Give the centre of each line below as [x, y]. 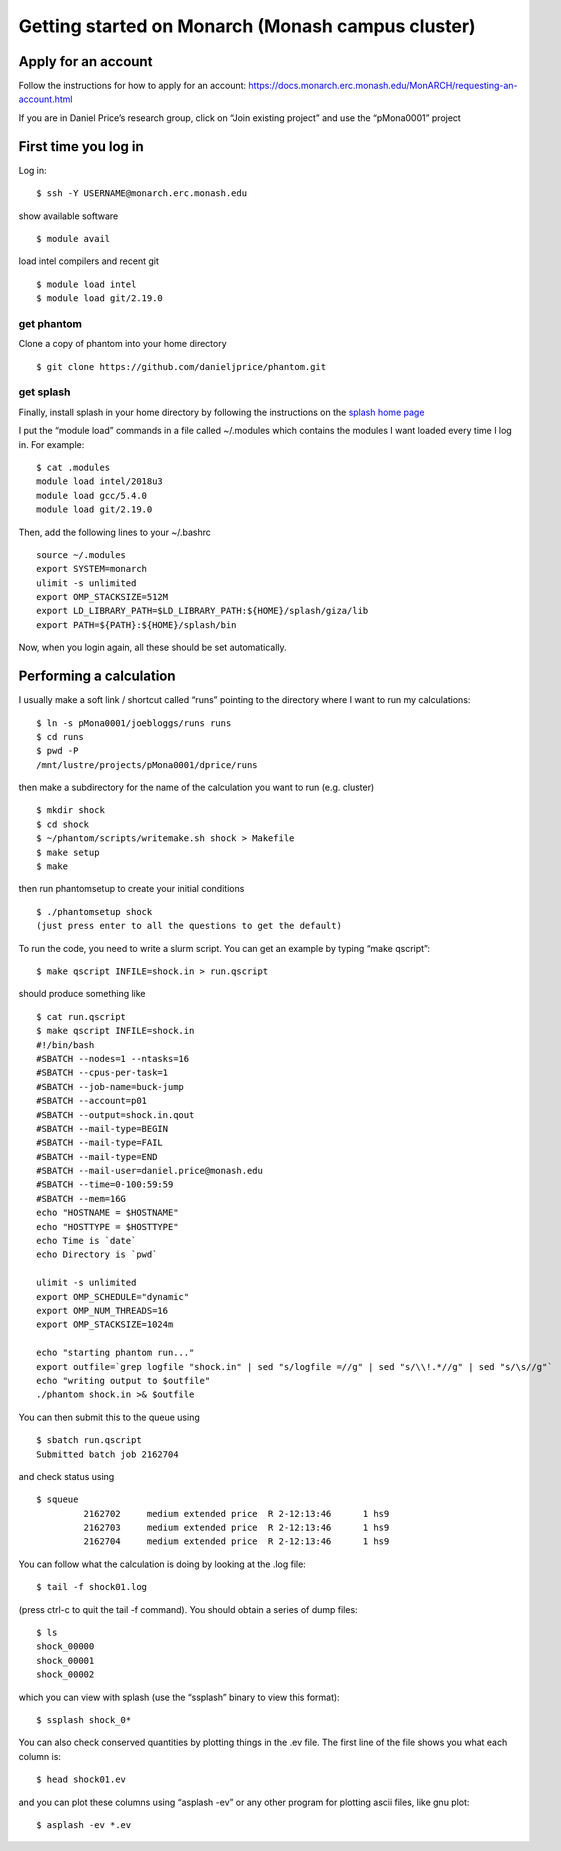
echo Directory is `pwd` [97, 1254]
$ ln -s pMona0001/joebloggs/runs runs [134, 723]
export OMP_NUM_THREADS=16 [102, 1310]
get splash [44, 392]
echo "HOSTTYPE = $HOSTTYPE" [107, 1226]
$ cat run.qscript [81, 1016]
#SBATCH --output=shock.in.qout [115, 1114]
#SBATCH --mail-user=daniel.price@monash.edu [150, 1171]
